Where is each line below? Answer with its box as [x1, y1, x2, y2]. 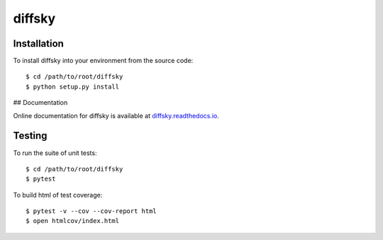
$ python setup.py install [26, 82, 120, 91]
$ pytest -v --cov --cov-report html [26, 207, 157, 215]
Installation [13, 38, 64, 50]
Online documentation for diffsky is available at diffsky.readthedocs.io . [13, 111, 220, 120]
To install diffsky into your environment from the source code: [13, 57, 194, 65]
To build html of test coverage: [13, 190, 103, 199]
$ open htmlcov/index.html [26, 217, 120, 225]
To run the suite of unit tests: [13, 149, 97, 157]
